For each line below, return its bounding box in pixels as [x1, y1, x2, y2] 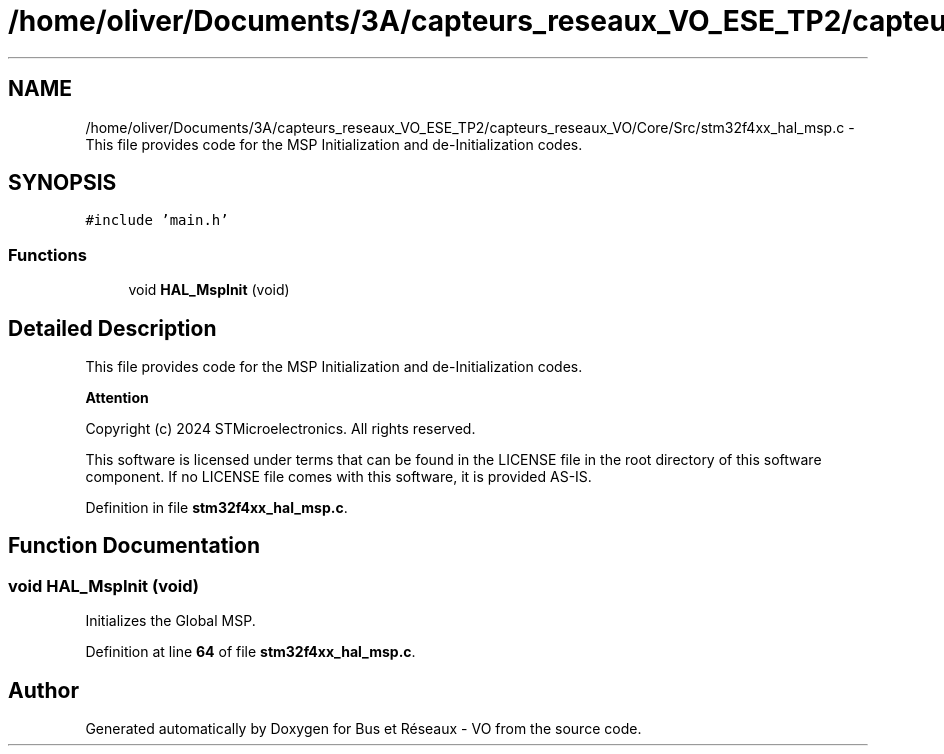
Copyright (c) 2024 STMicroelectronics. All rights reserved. [85, 420, 476, 438]
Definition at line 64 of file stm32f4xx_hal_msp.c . [85, 643, 416, 661]
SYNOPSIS [8, 170, 117, 196]
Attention [85, 389, 149, 407]
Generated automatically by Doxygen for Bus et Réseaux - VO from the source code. [85, 720, 642, 738]
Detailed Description [8, 315, 217, 341]
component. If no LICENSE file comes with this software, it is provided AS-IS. [85, 468, 592, 486]
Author [8, 677, 79, 703]
